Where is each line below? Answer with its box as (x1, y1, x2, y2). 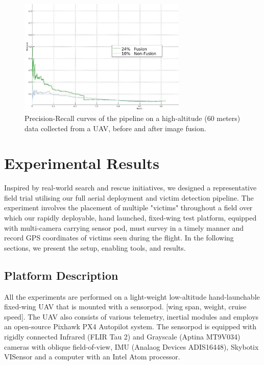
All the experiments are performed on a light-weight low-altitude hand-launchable (4, 291, 260, 302)
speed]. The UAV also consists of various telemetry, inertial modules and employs (4, 311, 259, 322)
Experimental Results (4, 153, 159, 174)
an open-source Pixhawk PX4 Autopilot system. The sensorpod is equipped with (4, 321, 257, 332)
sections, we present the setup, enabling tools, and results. (4, 242, 186, 253)
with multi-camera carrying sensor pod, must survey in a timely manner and (4, 222, 244, 233)
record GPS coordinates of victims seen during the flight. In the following (4, 232, 234, 243)
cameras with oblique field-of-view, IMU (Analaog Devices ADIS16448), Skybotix (4, 341, 259, 352)
